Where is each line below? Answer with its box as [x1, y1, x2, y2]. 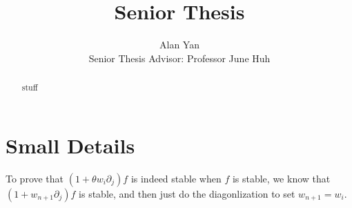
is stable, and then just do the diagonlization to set [79, 186, 295, 200]
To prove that [6, 171, 64, 185]
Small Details [6, 131, 135, 159]
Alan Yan [159, 37, 199, 52]
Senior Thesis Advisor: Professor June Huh [88, 50, 271, 65]
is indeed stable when [130, 171, 222, 185]
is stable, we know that [232, 171, 331, 185]
